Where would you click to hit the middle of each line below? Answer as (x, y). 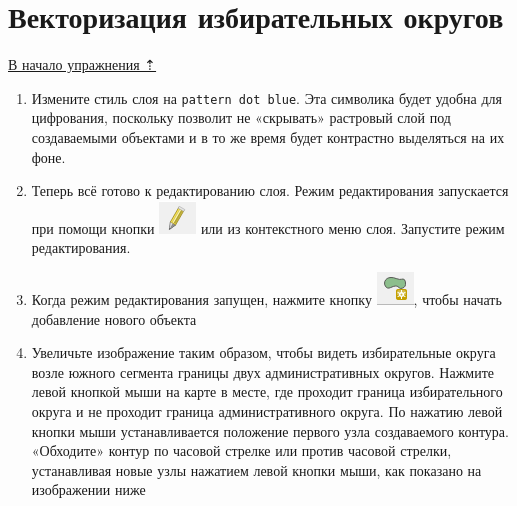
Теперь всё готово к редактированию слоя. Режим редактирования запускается (270, 190)
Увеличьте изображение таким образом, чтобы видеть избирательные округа (263, 352)
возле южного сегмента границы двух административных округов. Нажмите (263, 371)
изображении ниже (88, 489)
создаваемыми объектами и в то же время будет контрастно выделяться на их (268, 136)
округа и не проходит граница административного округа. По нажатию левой (267, 410)
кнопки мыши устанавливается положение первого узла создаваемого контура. (270, 430)
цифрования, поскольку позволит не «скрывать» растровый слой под (241, 117)
